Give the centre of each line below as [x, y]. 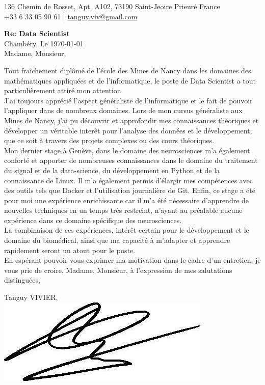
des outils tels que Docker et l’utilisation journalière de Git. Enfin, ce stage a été [130, 190]
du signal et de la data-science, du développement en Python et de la [112, 170]
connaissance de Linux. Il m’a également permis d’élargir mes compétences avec [128, 180]
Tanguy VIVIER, [31, 297]
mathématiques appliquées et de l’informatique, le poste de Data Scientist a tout [130, 80]
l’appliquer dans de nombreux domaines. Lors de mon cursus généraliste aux [123, 110]
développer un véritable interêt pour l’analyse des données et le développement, [128, 130]
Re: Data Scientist [37, 33]
